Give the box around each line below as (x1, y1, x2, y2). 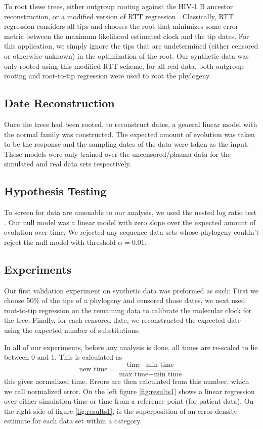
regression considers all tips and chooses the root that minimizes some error (4, 21, 239, 31)
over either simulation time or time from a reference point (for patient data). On (4, 396, 254, 406)
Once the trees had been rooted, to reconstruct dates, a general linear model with (4, 118, 257, 129)
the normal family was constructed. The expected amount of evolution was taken (4, 128, 255, 139)
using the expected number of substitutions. (4, 325, 140, 335)
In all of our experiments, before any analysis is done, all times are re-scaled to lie (4, 341, 258, 352)
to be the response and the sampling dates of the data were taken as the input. (4, 139, 249, 149)
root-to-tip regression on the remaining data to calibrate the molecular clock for (4, 305, 252, 315)
